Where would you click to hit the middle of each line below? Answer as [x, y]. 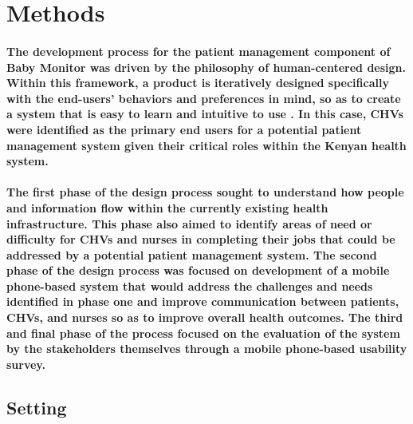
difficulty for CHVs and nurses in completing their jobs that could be [201, 239]
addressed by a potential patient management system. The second [192, 254]
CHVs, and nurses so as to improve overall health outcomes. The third [205, 317]
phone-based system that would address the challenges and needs [190, 285]
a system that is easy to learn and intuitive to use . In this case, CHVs [205, 114]
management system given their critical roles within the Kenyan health [206, 145]
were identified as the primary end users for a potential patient [184, 129]
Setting [37, 407]
